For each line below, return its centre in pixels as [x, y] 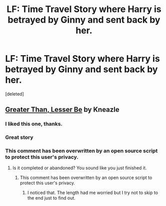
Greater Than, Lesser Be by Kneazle [62, 110]
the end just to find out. [51, 198]
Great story [19, 137]
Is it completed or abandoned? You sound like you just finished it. [79, 168]
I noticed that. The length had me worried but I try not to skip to [93, 193]
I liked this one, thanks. [34, 124]
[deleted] [14, 94]
